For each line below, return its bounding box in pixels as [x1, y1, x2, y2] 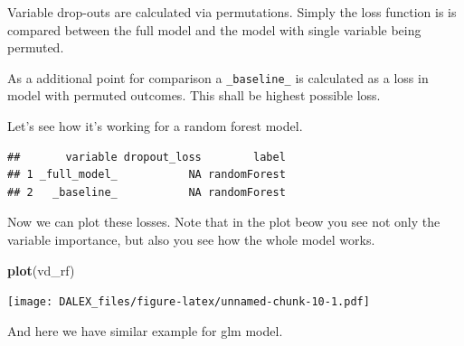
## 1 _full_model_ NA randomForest [7, 168, 286, 182]
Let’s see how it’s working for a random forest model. [7, 117, 303, 136]
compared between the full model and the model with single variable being [7, 20, 421, 39]
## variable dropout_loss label [7, 150, 286, 164]
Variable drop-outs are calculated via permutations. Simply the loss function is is [7, 3, 457, 21]
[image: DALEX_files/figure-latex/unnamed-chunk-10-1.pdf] [7, 295, 370, 309]
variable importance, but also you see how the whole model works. [7, 230, 375, 248]
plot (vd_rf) [7, 260, 75, 279]
